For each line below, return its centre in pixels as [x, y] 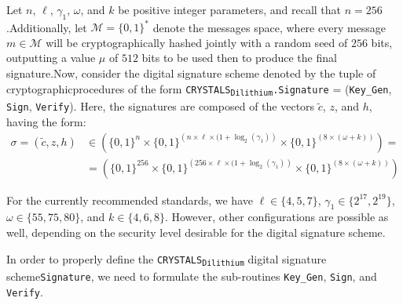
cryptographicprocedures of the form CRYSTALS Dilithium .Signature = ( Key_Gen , [199, 89]
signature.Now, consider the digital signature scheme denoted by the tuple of [191, 73]
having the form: [46, 122]
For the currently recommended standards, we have [130, 200]
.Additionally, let [47, 27]
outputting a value [51, 58]
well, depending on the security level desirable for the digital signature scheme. [196, 232]
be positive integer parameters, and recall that [230, 9]
